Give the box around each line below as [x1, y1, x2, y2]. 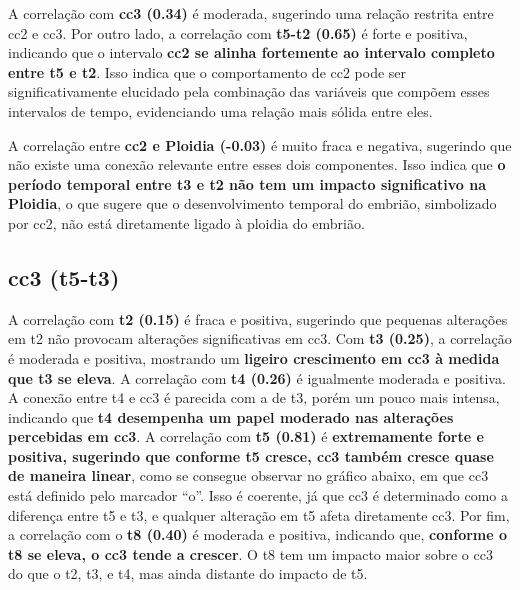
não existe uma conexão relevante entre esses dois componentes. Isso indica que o [8, 154, 506, 175]
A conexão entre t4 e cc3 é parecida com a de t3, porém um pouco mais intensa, [8, 387, 500, 408]
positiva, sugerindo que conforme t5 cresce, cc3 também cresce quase [8, 445, 494, 466]
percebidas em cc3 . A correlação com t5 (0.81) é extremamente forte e [8, 426, 484, 447]
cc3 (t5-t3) [8, 261, 120, 292]
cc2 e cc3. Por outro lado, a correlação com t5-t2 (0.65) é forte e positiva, [8, 22, 468, 43]
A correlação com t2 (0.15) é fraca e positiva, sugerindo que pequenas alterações [8, 308, 508, 329]
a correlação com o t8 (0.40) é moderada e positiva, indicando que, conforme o [8, 524, 508, 545]
